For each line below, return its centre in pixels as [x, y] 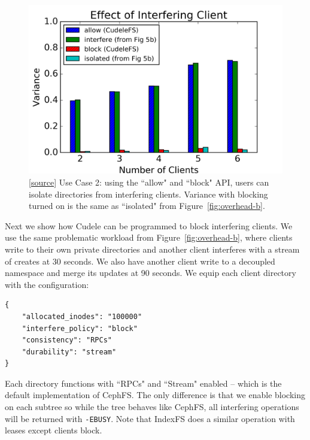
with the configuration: [47, 284]
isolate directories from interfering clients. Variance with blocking [148, 194]
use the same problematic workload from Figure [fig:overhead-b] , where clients [149, 237]
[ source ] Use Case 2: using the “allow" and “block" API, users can [149, 182]
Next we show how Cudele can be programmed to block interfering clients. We [149, 225]
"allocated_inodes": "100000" [82, 316]
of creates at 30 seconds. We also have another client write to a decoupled [140, 261]
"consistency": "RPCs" [67, 340]
